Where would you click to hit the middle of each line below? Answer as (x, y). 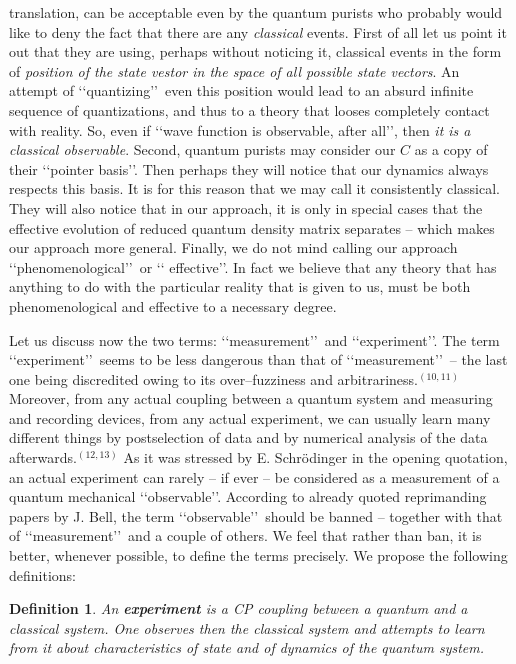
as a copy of (451, 149)
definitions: (42, 574)
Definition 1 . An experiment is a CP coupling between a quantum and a (238, 608)
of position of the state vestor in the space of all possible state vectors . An (234, 70)
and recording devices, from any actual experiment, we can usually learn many (250, 417)
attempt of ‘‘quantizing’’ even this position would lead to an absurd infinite (241, 90)
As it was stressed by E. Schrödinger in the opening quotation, (315, 457)
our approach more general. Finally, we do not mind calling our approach (233, 247)
